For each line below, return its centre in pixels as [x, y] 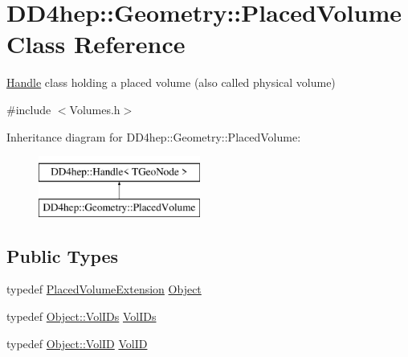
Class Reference [96, 44]
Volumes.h [95, 109]
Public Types [63, 255]
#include [29, 109]
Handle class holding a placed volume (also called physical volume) [171, 82]
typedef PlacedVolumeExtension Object [104, 289]
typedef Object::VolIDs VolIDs [82, 316]
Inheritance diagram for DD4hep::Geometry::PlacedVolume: [154, 136]
